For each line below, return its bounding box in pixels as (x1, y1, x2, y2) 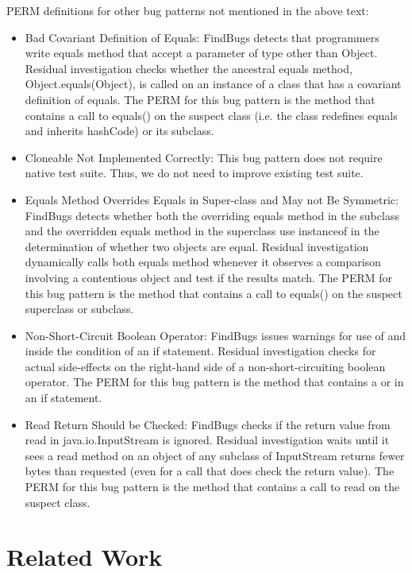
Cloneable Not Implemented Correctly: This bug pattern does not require (25, 149, 383, 165)
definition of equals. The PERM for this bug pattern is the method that (25, 91, 375, 107)
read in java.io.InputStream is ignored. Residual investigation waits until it (25, 432, 390, 448)
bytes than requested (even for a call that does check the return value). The (25, 463, 395, 479)
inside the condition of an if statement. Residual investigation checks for (25, 343, 376, 359)
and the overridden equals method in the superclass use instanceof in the (25, 223, 379, 239)
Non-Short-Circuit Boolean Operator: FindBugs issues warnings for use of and (25, 327, 406, 343)
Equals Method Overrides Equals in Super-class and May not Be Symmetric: (25, 191, 399, 207)
